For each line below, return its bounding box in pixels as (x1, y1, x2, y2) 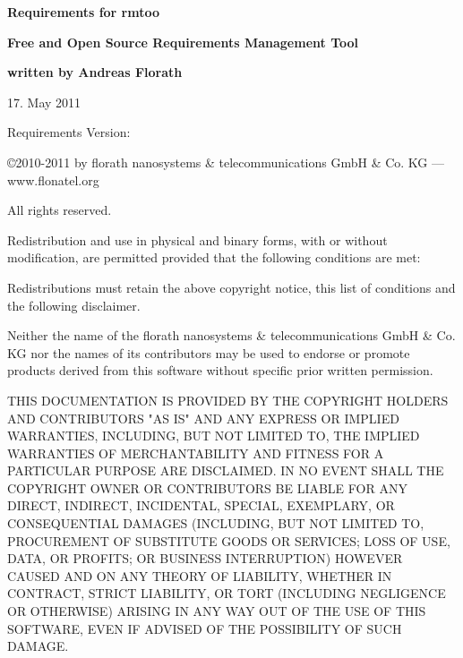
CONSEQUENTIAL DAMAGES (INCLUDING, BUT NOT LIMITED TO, (7, 514, 424, 533)
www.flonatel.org (7, 170, 99, 189)
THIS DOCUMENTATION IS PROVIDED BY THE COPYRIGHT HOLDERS (7, 390, 449, 409)
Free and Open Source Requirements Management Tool (7, 32, 359, 51)
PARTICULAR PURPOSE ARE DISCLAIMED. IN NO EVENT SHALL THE (7, 461, 444, 480)
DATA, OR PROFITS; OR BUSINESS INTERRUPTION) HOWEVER (7, 549, 403, 568)
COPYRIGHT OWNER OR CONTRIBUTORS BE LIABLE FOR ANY (7, 478, 407, 497)
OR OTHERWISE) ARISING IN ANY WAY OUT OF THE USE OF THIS (7, 602, 426, 620)
